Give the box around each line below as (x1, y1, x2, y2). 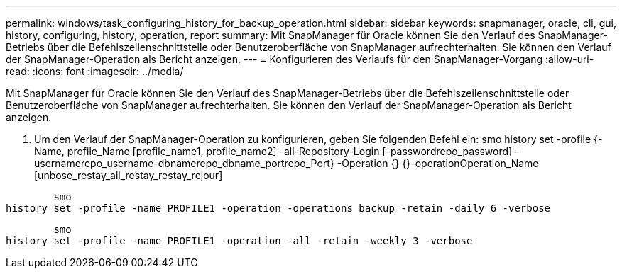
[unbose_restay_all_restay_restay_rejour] (34, 169, 223, 181)
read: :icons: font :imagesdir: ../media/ (6, 65, 184, 77)
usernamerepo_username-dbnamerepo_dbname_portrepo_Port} (34, 157, 334, 169)
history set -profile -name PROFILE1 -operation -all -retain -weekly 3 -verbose (6, 235, 473, 246)
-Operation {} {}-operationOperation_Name (337, 157, 539, 169)
